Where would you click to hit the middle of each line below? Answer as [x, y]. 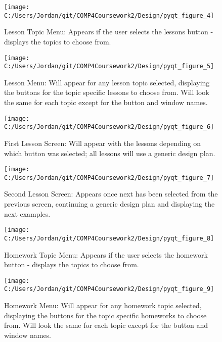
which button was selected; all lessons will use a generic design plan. [110, 153]
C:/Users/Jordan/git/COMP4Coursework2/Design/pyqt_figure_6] [109, 127]
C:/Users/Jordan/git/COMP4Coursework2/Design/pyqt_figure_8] [109, 238]
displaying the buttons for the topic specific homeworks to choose [105, 315]
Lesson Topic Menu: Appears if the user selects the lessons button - [109, 32]
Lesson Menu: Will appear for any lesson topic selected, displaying [107, 82]
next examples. [27, 213]
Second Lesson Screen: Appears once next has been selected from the [111, 194]
